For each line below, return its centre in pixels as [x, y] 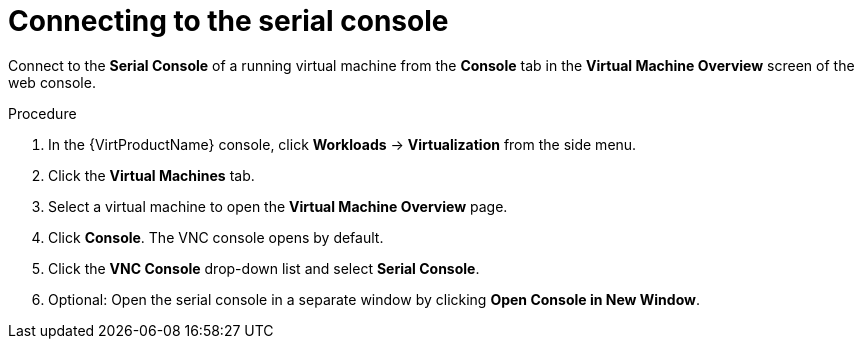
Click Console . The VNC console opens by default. [216, 237]
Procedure [42, 113]
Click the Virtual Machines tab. [151, 175]
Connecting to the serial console [228, 21]
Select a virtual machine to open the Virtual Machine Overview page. [278, 206]
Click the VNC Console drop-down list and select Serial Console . [264, 268]
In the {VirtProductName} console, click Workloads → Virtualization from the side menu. [342, 144]
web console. [52, 82]
